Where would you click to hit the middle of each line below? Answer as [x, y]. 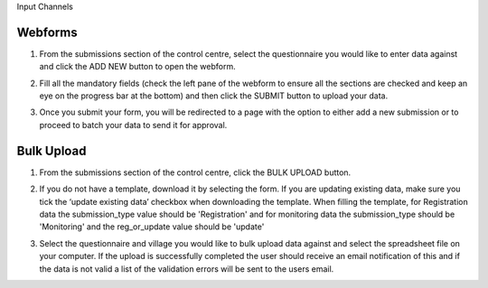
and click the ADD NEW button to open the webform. [137, 67]
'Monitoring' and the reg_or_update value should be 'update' [152, 227]
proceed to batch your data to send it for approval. [133, 125]
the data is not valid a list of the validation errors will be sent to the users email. [187, 269]
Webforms [47, 32]
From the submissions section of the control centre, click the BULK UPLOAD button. [195, 172]
